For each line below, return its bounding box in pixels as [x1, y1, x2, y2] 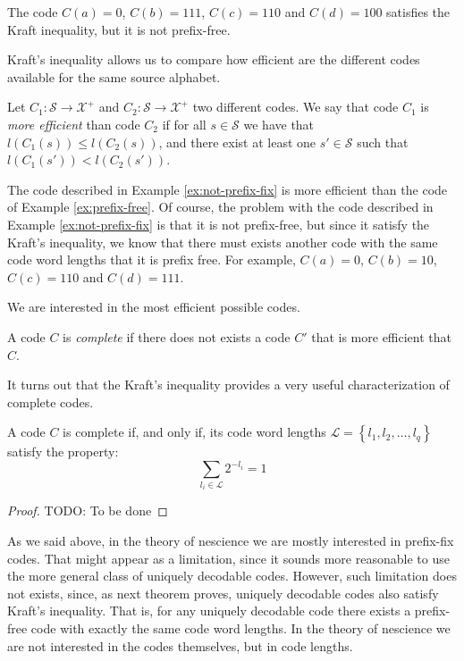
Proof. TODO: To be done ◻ [7, 501, 168, 520]
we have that [243, 114, 315, 133]
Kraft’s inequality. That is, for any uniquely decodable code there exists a [7, 601, 411, 620]
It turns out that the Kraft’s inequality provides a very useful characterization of [7, 375, 450, 394]
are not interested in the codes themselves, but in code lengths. [7, 636, 353, 655]
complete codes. [7, 392, 94, 411]
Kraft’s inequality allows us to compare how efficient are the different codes [7, 50, 420, 69]
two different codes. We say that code [192, 97, 399, 116]
